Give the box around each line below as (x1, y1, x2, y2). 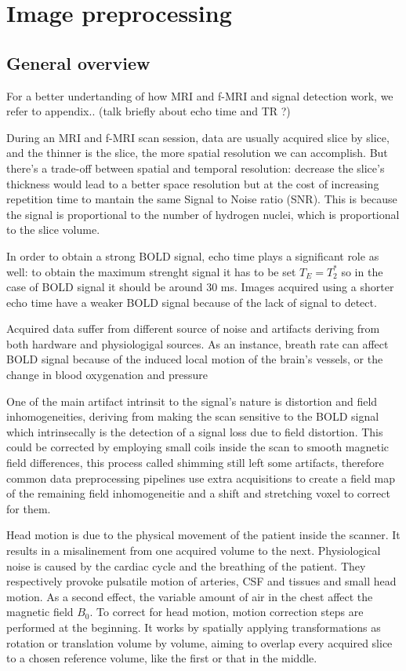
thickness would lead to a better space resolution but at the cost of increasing (6, 175, 379, 191)
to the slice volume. (6, 221, 100, 238)
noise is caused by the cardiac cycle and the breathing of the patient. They (6, 557, 366, 574)
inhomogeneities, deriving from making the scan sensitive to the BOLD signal (6, 408, 379, 425)
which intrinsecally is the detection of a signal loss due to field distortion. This (6, 423, 383, 439)
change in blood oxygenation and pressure (6, 366, 208, 383)
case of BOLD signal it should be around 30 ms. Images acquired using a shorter (6, 279, 394, 295)
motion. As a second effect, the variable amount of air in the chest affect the (6, 588, 373, 604)
